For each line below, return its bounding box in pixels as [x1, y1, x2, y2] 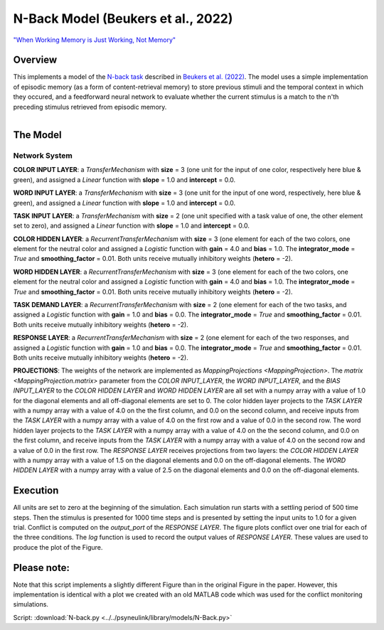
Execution [13, 484, 59, 497]
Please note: [13, 562, 70, 574]
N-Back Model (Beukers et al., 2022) [13, 11, 233, 26]
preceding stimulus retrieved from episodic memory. [13, 102, 167, 111]
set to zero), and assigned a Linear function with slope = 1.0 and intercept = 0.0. [13, 221, 250, 230]
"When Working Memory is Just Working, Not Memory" [13, 36, 176, 44]
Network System [13, 150, 73, 160]
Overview [13, 54, 58, 66]
